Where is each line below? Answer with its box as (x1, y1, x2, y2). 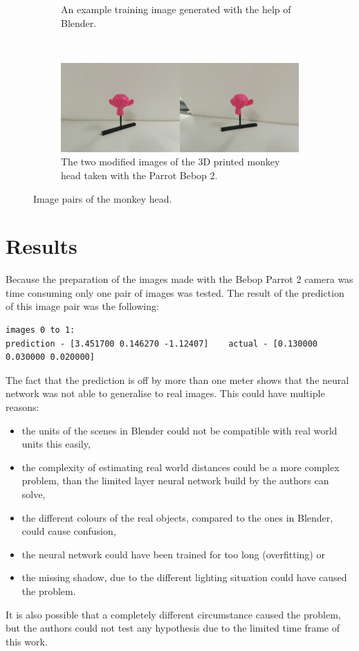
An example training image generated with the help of (61, 2, 291, 16)
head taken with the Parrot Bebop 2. (61, 167, 218, 182)
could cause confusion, (21, 524, 116, 538)
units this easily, (21, 437, 91, 451)
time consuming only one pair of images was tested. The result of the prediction (6, 285, 344, 300)
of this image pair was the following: (6, 299, 159, 313)
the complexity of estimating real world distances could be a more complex (21, 459, 340, 474)
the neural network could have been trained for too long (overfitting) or (21, 547, 325, 561)
